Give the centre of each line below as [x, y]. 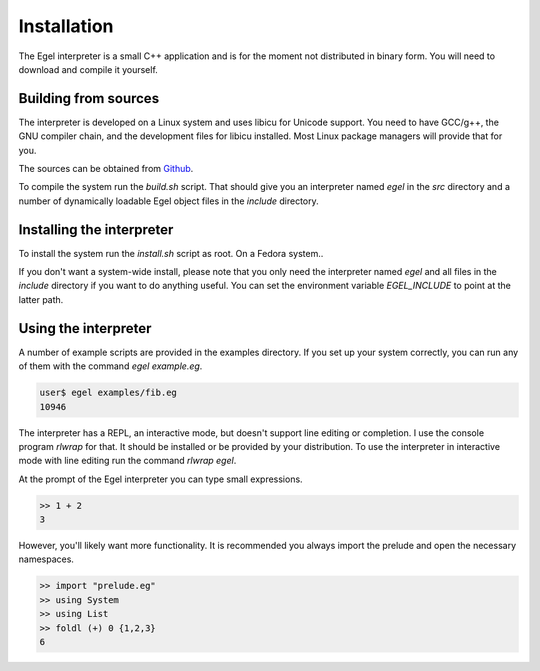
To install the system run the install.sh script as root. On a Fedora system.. [171, 253]
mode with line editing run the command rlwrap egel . [127, 461]
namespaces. [46, 559]
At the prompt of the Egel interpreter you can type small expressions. [161, 479]
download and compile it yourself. [88, 69]
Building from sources [89, 98]
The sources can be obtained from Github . [106, 169]
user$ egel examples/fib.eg [108, 393]
